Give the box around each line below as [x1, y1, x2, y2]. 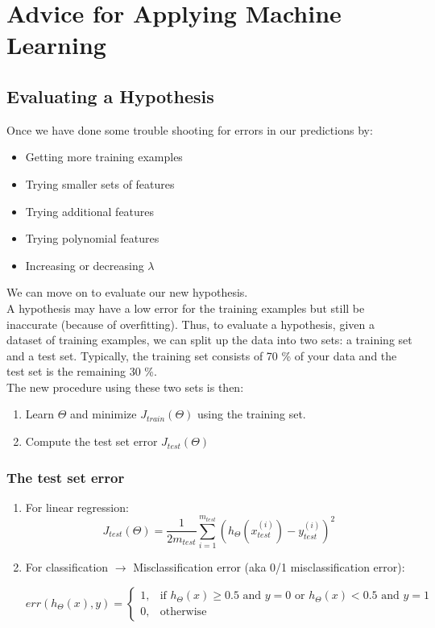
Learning [6, 28, 106, 61]
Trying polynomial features [25, 230, 159, 247]
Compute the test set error [25, 433, 158, 450]
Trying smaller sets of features [25, 175, 175, 192]
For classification [25, 559, 109, 576]
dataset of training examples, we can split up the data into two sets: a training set [6, 331, 412, 348]
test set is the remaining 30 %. [6, 363, 157, 380]
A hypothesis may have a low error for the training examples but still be [6, 299, 365, 316]
